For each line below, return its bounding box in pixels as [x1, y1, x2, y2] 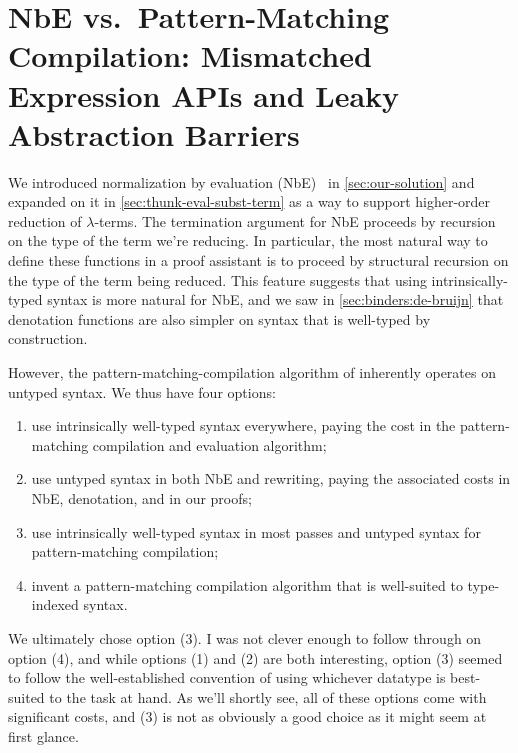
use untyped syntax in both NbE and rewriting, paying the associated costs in [31, 468, 511, 489]
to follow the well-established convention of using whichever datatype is [8, 667, 446, 688]
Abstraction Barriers [8, 113, 300, 154]
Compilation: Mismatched [8, 35, 372, 76]
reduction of [8, 210, 82, 231]
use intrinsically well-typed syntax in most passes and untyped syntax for [31, 521, 481, 542]
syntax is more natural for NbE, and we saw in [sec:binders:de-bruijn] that [47, 289, 504, 310]
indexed [31, 594, 79, 615]
